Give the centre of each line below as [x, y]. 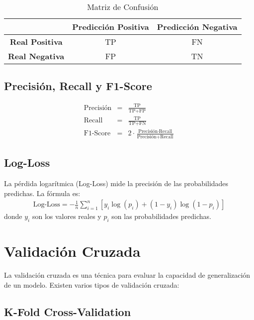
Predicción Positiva [111, 27]
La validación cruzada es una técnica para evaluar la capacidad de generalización [127, 275]
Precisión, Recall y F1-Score [78, 86]
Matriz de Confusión [123, 7]
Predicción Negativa [197, 27]
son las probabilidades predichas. [161, 216]
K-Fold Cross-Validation [68, 311]
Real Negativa [36, 56]
